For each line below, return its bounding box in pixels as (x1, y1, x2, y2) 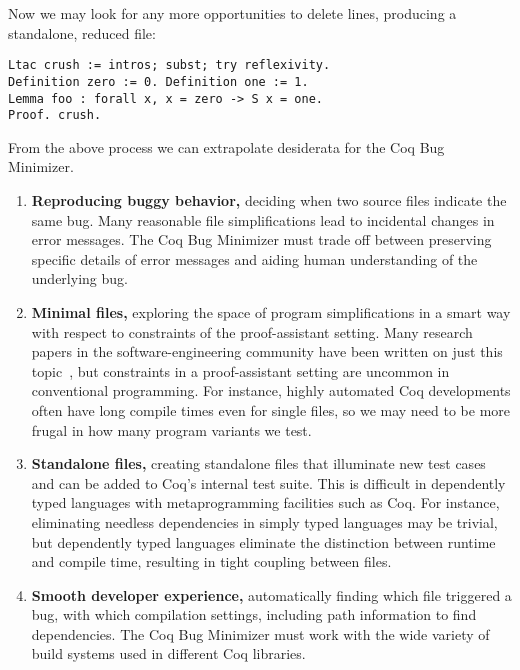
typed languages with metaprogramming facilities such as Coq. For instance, (31, 492, 500, 513)
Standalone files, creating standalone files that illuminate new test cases (31, 453, 486, 474)
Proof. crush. (8, 108, 102, 123)
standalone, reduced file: (8, 22, 156, 43)
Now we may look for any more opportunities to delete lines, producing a (8, 3, 457, 23)
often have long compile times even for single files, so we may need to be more (31, 399, 511, 420)
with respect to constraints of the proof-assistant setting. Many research (31, 321, 473, 342)
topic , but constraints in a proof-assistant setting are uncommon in (31, 360, 450, 381)
